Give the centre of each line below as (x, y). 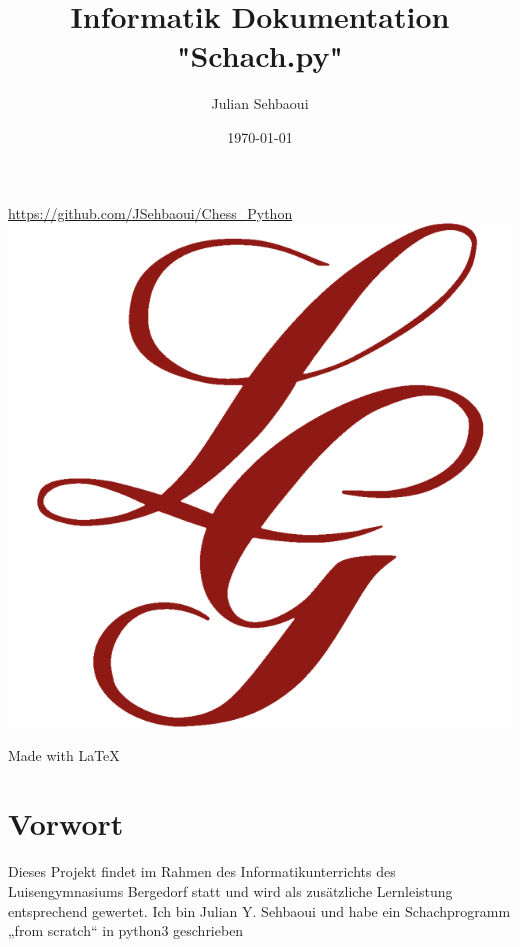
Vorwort (66, 823)
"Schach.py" (259, 55)
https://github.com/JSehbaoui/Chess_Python (150, 212)
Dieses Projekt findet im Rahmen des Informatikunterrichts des (202, 871)
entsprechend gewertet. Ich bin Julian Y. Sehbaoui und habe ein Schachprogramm (259, 910)
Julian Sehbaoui (260, 103)
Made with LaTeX (64, 754)
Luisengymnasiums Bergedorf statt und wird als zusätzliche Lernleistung (230, 891)
